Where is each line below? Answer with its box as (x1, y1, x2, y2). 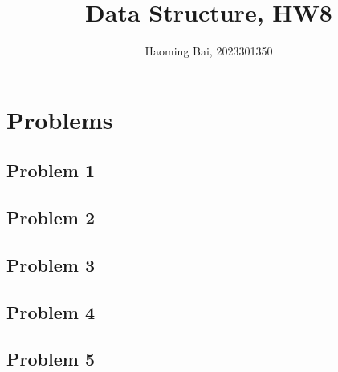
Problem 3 (6, 252, 95, 277)
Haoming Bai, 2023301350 (145, 42, 273, 59)
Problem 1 (6, 158, 95, 183)
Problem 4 (6, 299, 95, 324)
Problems (6, 103, 113, 135)
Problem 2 (6, 205, 95, 230)
